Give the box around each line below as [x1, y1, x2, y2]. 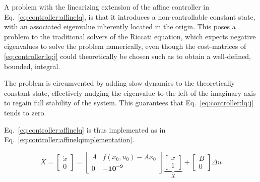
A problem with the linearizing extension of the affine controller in [4, 2, 210, 12]
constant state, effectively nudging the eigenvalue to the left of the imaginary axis [4, 87, 256, 98]
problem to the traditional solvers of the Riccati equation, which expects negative [4, 31, 256, 41]
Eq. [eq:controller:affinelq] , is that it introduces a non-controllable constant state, [4, 11, 255, 22]
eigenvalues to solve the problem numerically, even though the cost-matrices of [4, 41, 246, 51]
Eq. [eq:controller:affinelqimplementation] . [4, 134, 135, 145]
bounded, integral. [4, 60, 60, 71]
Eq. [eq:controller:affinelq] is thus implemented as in [4, 124, 166, 135]
